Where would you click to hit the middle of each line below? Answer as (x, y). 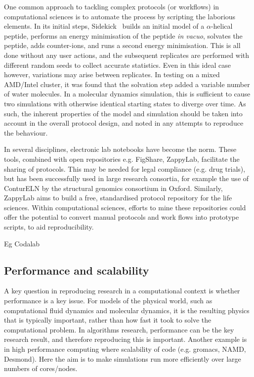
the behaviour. (26, 132)
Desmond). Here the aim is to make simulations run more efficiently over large (123, 358)
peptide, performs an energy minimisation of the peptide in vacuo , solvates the (123, 35)
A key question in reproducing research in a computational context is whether (122, 291)
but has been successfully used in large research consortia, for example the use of (127, 178)
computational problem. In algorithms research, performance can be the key (119, 329)
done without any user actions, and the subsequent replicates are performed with (127, 55)
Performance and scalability (77, 270)
